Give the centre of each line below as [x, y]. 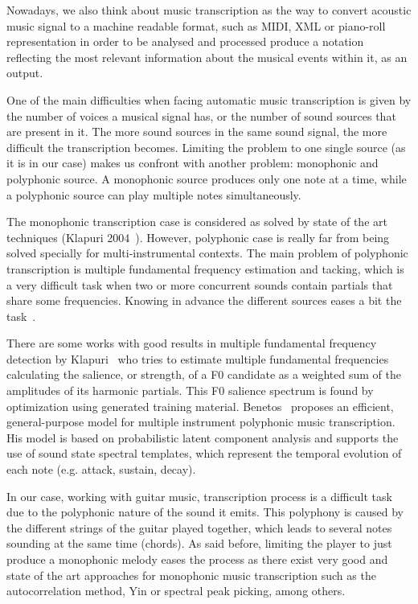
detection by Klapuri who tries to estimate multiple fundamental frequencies [198, 358]
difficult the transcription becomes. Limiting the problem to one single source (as [206, 147]
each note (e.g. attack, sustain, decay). [101, 469]
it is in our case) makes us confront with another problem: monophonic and [193, 163]
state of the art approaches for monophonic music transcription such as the [191, 575]
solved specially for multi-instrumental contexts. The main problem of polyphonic [207, 253]
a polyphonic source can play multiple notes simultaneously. [154, 194]
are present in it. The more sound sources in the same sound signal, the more [197, 131]
